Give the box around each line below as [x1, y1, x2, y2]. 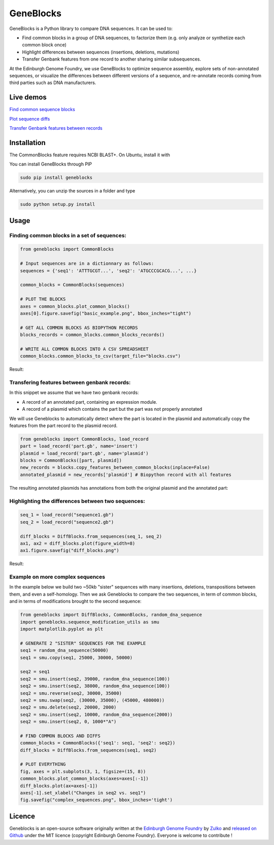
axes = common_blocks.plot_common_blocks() [20, 303, 130, 309]
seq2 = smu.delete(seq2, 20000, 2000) [20, 705, 117, 710]
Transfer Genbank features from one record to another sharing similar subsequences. [22, 56, 201, 62]
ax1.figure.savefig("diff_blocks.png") [20, 548, 119, 553]
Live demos [9, 93, 47, 102]
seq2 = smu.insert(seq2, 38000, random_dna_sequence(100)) [20, 683, 170, 689]
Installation [9, 138, 46, 147]
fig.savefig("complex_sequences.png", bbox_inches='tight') [20, 797, 173, 803]
